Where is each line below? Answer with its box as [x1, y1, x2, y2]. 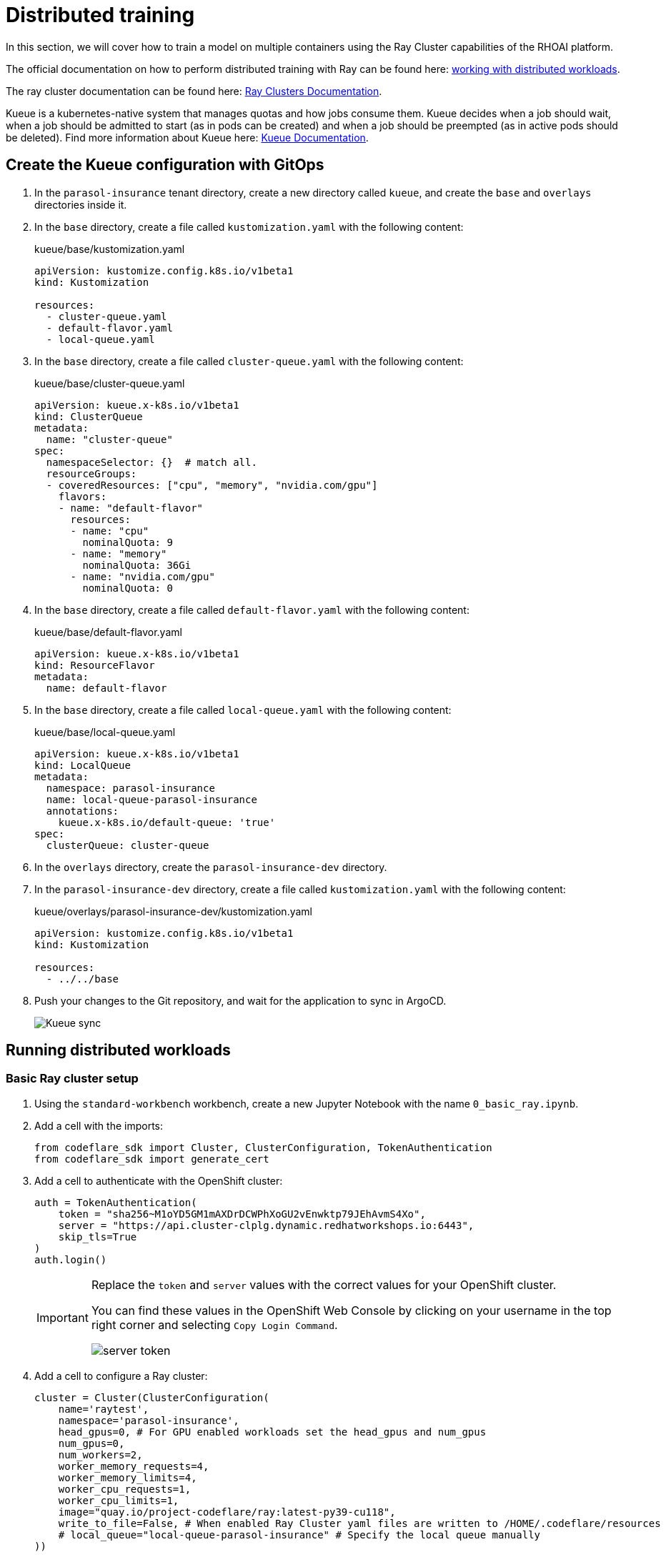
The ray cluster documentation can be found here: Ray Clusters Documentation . [6, 84, 382, 97]
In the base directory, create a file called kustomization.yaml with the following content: [34, 220, 464, 233]
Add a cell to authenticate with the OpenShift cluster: [34, 1174, 283, 1187]
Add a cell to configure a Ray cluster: [34, 1369, 208, 1382]
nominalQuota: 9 [82, 536, 173, 548]
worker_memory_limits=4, [58, 1471, 197, 1483]
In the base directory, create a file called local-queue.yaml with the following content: [34, 703, 452, 716]
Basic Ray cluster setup [6, 1071, 139, 1086]
